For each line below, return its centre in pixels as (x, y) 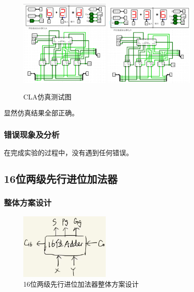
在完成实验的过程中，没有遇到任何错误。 (68, 152)
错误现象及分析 (32, 134)
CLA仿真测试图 (48, 96)
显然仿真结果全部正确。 (41, 113)
